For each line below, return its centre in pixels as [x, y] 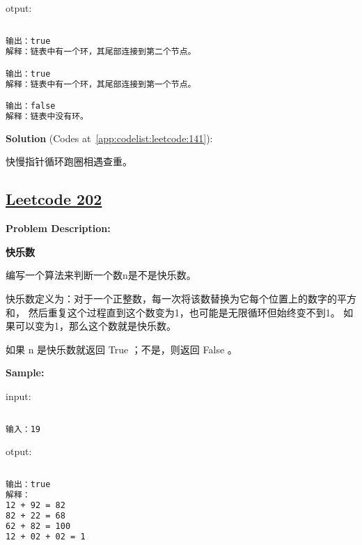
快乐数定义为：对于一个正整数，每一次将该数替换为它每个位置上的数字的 [171, 298]
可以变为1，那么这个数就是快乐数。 [95, 326]
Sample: [25, 373]
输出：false [31, 106]
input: [18, 396]
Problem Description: [58, 228]
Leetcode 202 [54, 199]
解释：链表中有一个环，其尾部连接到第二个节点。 [101, 52]
